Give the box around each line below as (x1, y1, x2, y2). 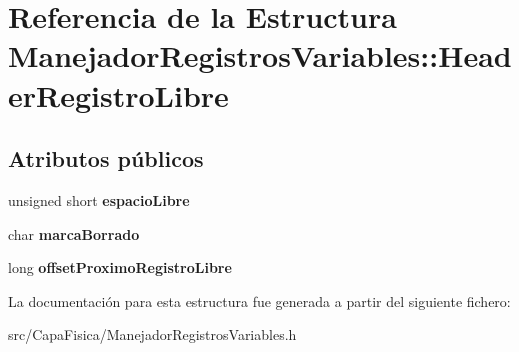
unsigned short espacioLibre (8, 189, 190, 210)
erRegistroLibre (8, 74, 229, 115)
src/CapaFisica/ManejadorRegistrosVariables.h (8, 324, 297, 345)
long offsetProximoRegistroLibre (8, 257, 232, 278)
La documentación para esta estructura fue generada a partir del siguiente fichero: (8, 290, 511, 311)
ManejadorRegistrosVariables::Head (8, 35, 512, 76)
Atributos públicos (8, 143, 204, 174)
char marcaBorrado (8, 223, 140, 244)
